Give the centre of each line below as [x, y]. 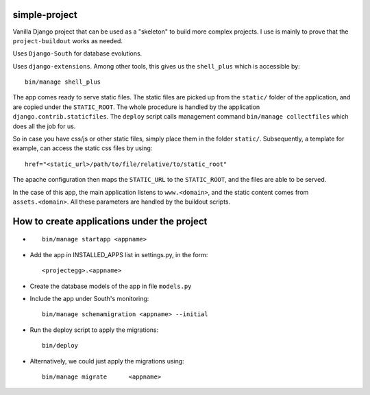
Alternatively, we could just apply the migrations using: [107, 361]
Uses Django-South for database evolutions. [77, 53]
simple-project [45, 15]
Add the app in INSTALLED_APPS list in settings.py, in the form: [119, 254]
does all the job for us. [44, 126]
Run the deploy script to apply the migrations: [94, 330]
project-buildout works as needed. [68, 40]
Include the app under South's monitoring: [89, 298]
